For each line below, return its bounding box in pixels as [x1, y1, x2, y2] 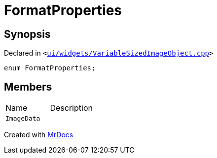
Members [4, 80, 52, 93]
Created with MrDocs [4, 130, 73, 139]
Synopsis [4, 28, 51, 40]
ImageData [5, 115, 40, 123]
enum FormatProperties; [4, 64, 96, 72]
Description [50, 103, 93, 113]
